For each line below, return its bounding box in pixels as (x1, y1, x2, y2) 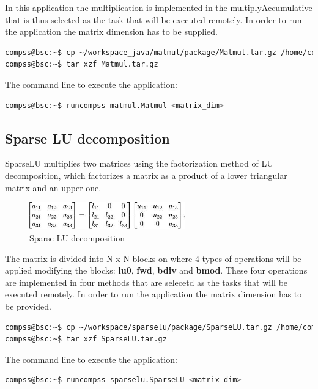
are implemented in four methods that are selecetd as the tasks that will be (5, 275, 288, 288)
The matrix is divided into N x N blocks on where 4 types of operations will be (5, 252, 301, 264)
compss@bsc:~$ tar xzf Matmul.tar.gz (5, 60, 158, 69)
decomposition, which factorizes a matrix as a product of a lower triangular (5, 169, 287, 181)
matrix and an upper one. (5, 181, 102, 194)
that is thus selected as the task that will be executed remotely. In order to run (5, 13, 302, 26)
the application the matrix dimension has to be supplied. (5, 25, 218, 38)
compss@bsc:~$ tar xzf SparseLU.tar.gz (5, 335, 167, 344)
